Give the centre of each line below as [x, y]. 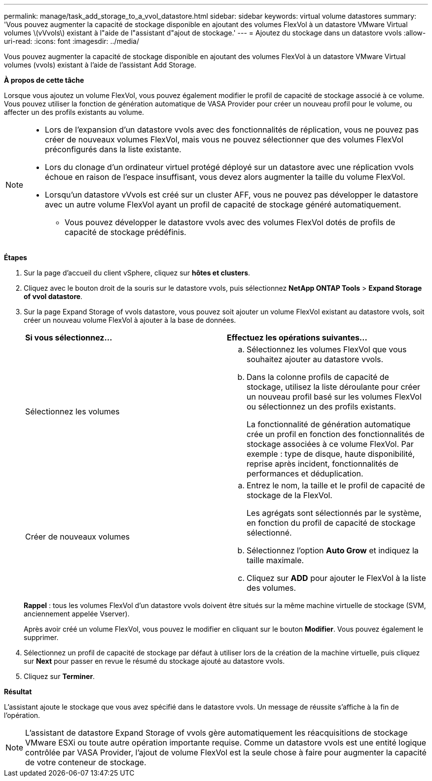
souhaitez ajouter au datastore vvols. [315, 359]
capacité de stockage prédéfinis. [126, 232]
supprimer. [41, 637]
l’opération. [22, 715]
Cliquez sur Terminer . [59, 676]
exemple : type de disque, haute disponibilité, [331, 454]
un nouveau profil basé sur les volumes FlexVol [334, 397]
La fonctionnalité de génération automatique [329, 424]
